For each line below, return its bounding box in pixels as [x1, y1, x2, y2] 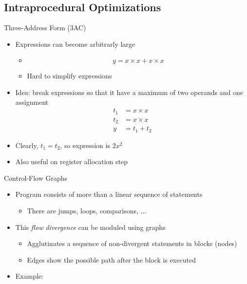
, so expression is [60, 140, 110, 150]
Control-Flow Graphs [4, 172, 67, 183]
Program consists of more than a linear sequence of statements [15, 189, 203, 199]
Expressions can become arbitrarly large [15, 38, 135, 49]
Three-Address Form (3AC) [4, 22, 86, 33]
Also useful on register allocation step [15, 156, 128, 167]
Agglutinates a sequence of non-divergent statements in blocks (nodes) [27, 238, 237, 248]
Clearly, [15, 140, 38, 150]
